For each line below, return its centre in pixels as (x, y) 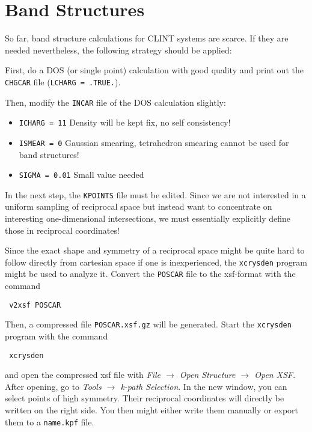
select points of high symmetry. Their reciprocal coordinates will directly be (145, 398)
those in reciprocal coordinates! (62, 230)
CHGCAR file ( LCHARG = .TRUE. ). (63, 81)
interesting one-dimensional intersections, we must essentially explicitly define (148, 218)
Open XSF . (275, 375)
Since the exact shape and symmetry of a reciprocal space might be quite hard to (155, 250)
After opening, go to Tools (53, 386)
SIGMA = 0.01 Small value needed (81, 175)
